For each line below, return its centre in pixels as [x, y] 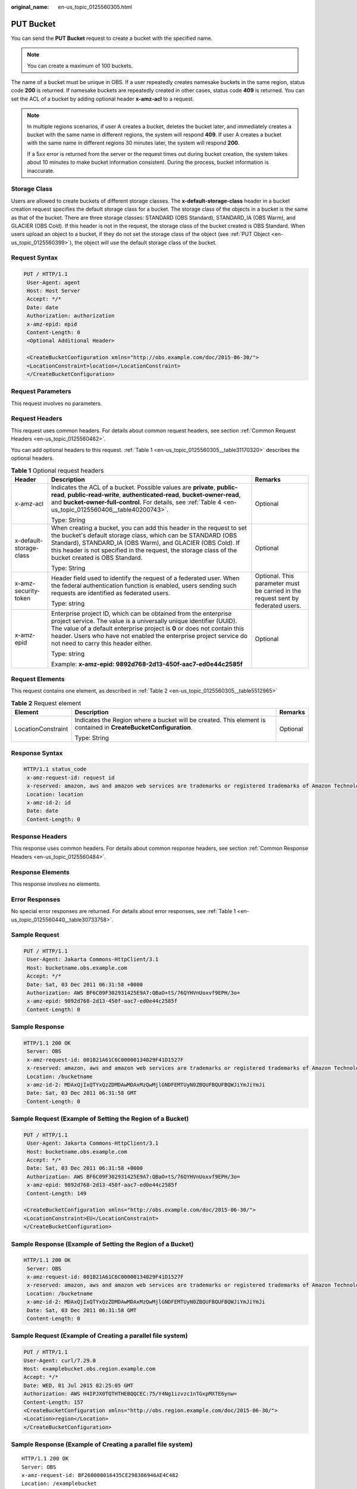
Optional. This [275, 576]
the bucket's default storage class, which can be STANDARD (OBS [144, 535]
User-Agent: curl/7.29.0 [60, 1360]
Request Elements [38, 679]
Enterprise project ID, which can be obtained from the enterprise [141, 613]
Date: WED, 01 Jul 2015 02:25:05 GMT [79, 1385]
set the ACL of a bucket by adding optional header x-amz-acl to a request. [103, 99]
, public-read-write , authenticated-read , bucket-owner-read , [152, 494]
